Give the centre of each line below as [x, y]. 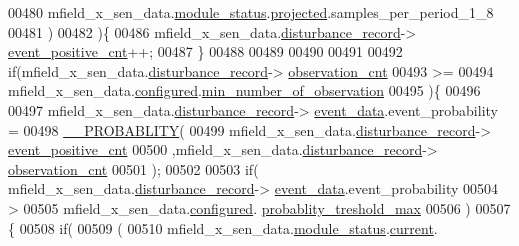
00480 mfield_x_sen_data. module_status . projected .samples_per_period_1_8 [251, 12]
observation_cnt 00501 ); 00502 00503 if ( [133, 168]
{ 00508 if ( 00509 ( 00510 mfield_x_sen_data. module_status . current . [223, 227]
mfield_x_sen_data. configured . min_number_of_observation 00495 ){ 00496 [244, 90]
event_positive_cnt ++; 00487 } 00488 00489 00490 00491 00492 [205, 51]
